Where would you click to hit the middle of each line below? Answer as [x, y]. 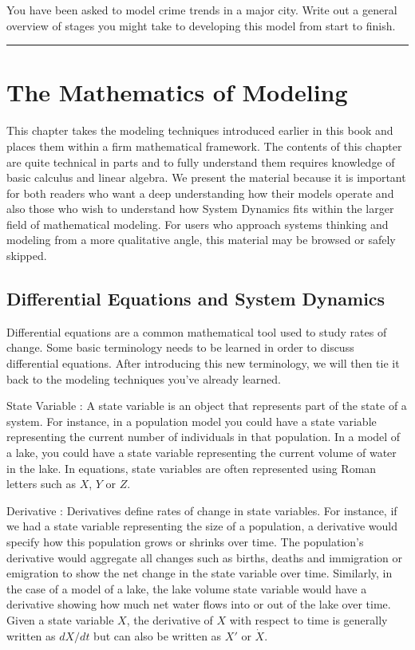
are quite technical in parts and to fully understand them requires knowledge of [201, 162]
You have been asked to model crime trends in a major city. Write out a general [202, 10]
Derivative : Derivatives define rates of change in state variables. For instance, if [202, 510]
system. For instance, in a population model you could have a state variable [192, 421]
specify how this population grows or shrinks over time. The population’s [185, 541]
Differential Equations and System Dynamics [196, 299]
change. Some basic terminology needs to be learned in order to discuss [180, 347]
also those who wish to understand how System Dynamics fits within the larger [200, 209]
